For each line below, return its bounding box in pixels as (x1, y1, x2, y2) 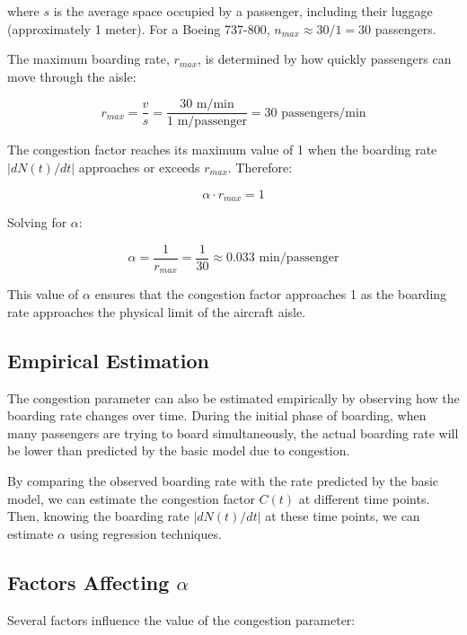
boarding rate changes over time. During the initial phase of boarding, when (7, 406, 427, 425)
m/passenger (177, 115, 247, 128)
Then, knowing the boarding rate (7, 507, 189, 525)
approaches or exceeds (78, 158, 200, 177)
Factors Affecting (7, 568, 170, 595)
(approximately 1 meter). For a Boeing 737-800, (7, 19, 270, 38)
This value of (7, 285, 79, 304)
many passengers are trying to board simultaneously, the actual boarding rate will (7, 423, 459, 442)
